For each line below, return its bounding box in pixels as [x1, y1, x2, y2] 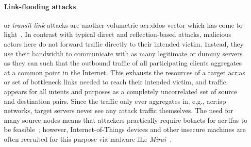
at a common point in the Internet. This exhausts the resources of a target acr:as [4, 67, 245, 77]
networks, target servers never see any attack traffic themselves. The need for [4, 105, 233, 115]
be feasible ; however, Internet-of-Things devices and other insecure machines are [4, 124, 246, 134]
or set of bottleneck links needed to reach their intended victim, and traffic [4, 77, 226, 87]
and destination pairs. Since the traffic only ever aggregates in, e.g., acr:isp [4, 96, 226, 106]
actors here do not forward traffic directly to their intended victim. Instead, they [4, 38, 244, 49]
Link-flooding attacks [4, 1, 76, 11]
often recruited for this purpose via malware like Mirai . [4, 133, 171, 144]
